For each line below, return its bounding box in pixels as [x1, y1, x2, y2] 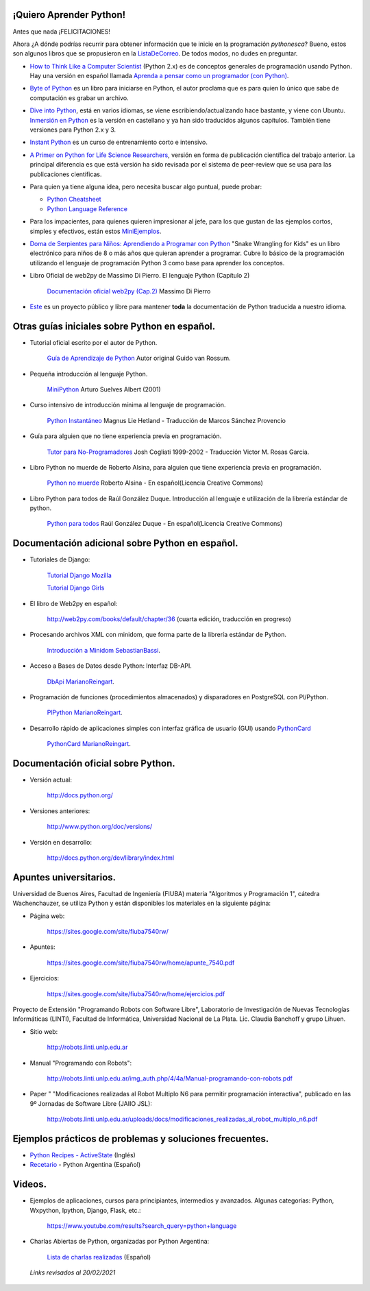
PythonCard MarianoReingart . [47, 740, 132, 748]
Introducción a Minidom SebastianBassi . [47, 646, 161, 654]
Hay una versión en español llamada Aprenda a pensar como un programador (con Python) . [29, 72, 289, 80]
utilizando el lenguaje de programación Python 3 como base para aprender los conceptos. [29, 258, 285, 267]
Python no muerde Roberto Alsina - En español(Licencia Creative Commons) [47, 479, 264, 487]
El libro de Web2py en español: [29, 599, 118, 607]
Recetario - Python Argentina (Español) [29, 1161, 141, 1169]
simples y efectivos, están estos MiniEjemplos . [29, 227, 162, 235]
